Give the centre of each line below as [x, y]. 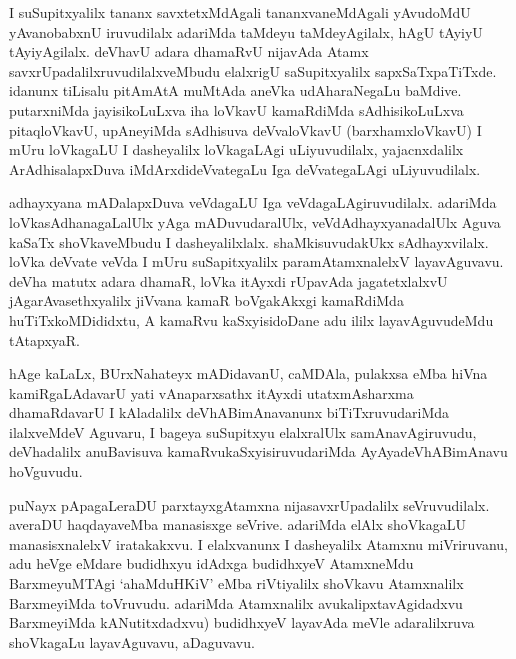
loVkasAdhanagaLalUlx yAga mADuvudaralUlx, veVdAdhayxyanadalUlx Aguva [255, 221]
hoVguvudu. [46, 471]
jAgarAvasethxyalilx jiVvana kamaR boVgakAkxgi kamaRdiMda [206, 300]
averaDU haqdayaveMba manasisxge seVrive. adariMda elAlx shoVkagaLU [237, 524]
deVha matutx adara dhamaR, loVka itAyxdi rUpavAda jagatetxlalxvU [228, 280]
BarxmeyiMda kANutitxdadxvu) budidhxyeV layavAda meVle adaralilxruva [242, 622]
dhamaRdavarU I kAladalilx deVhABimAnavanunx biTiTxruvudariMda [229, 412]
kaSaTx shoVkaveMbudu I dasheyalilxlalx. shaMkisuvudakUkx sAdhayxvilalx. [249, 241]
